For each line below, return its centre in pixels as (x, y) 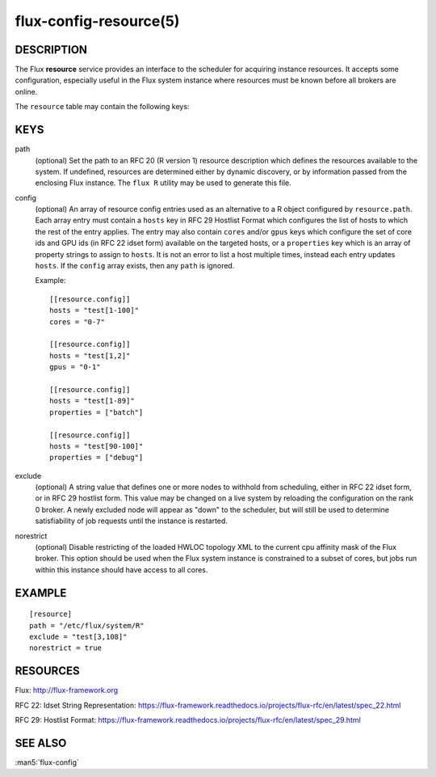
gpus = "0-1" (75, 367)
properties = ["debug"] (96, 458)
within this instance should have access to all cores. (122, 569)
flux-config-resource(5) (97, 21)
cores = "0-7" (77, 322)
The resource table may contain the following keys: (102, 107)
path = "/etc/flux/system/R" (87, 625)
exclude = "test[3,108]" (78, 637)
